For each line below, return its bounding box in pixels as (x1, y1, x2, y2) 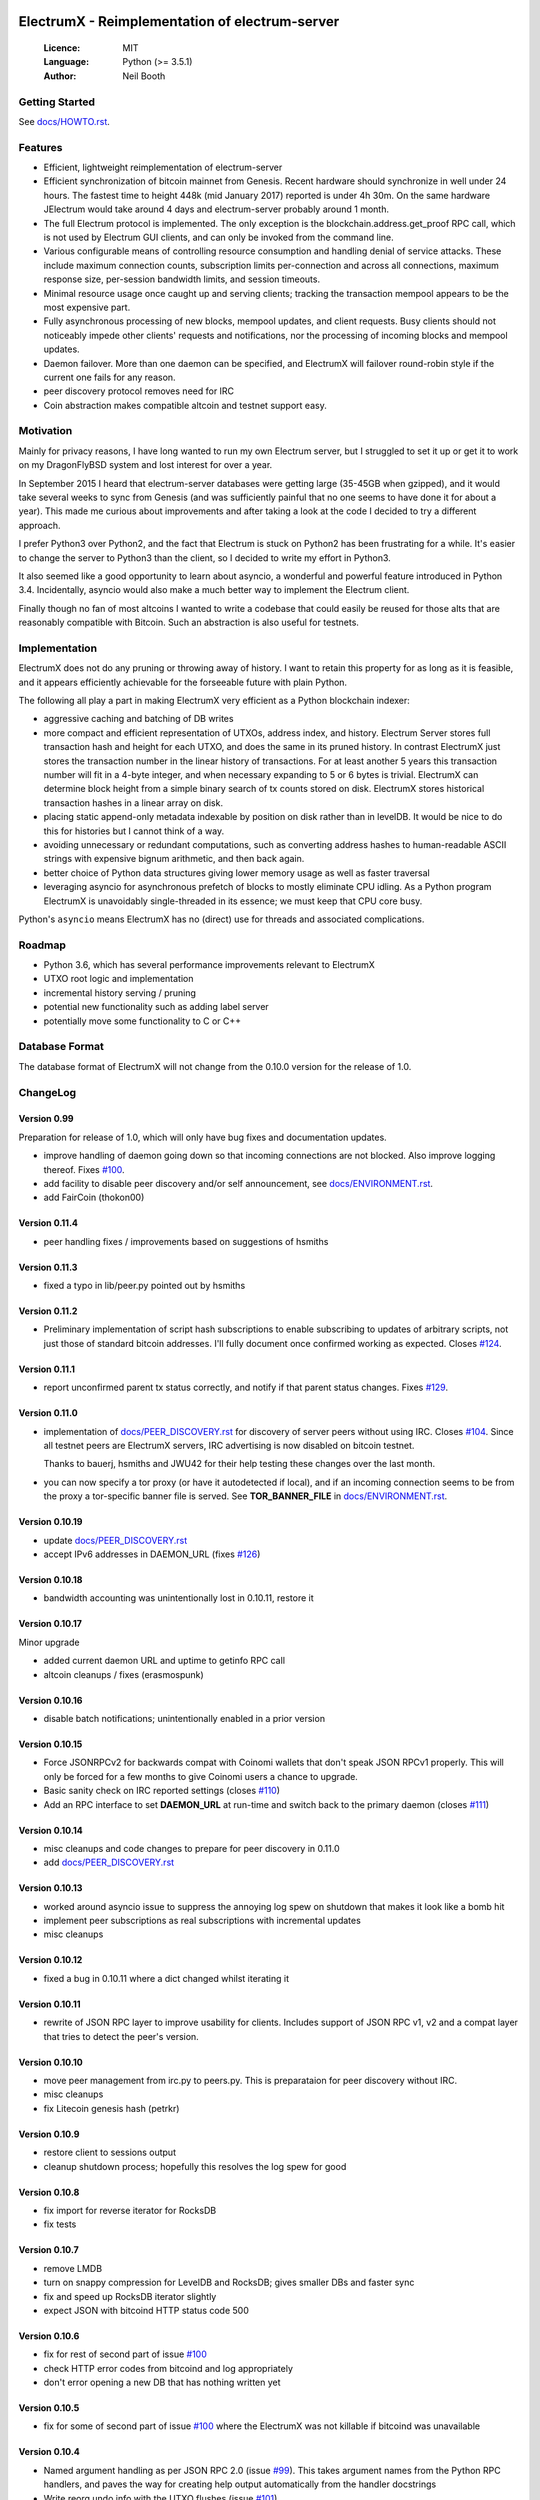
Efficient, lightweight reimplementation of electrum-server (43, 161, 283, 174)
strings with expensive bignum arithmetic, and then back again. (43, 853, 305, 865)
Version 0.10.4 (18, 2446, 80, 2458)
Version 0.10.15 (18, 1738, 83, 1750)
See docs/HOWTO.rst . (18, 115, 110, 127)
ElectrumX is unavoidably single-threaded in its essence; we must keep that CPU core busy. (43, 895, 423, 907)
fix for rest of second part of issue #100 (43, 2348, 207, 2360)
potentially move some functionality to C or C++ (43, 1015, 242, 1027)
